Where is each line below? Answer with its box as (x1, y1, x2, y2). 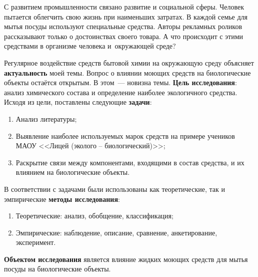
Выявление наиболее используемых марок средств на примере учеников (15, 130, 235, 141)
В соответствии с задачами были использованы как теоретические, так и (4, 183, 225, 194)
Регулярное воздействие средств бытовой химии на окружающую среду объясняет (4, 57, 254, 68)
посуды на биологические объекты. (4, 263, 111, 274)
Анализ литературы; (15, 113, 77, 124)
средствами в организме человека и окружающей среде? (4, 41, 176, 51)
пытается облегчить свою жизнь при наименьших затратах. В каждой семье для (4, 11, 248, 22)
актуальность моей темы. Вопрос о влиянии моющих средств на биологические (4, 67, 251, 78)
